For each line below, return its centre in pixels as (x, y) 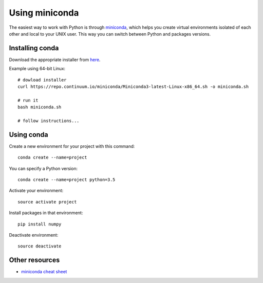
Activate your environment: (36, 191)
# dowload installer (42, 80)
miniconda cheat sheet (44, 272)
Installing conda (34, 48)
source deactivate (40, 246)
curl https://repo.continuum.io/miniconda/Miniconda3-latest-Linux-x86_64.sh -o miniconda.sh (133, 87)
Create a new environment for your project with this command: (72, 146)
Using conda (28, 134)
